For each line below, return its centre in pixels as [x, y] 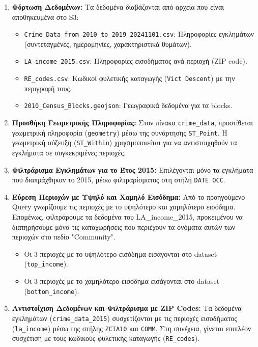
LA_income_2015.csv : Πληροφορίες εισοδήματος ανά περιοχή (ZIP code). [136, 61]
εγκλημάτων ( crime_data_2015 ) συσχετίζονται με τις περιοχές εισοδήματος [124, 318]
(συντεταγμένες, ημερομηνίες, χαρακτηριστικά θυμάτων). [108, 44]
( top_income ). [46, 264]
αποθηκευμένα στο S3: [45, 17]
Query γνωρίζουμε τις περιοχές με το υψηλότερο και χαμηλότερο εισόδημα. [124, 207]
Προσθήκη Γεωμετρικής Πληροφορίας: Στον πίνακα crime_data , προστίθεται [132, 122]
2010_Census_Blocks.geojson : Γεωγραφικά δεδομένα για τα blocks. [128, 105]
